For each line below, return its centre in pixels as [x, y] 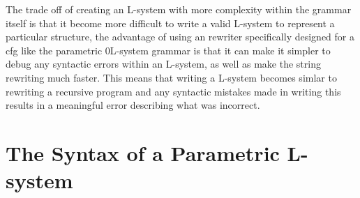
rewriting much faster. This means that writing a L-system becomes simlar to [171, 77]
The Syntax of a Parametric [143, 152]
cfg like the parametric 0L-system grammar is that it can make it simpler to [168, 50]
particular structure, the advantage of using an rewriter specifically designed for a [180, 37]
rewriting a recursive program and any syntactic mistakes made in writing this [173, 91]
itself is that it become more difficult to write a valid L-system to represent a [170, 23]
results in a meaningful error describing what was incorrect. [133, 105]
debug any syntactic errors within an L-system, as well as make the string [163, 64]
